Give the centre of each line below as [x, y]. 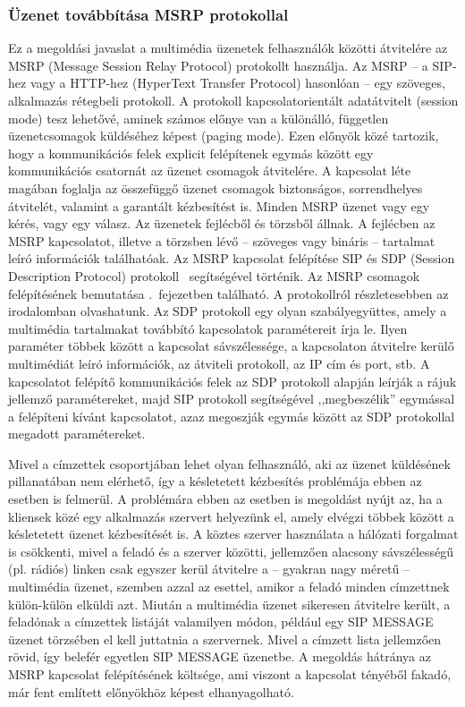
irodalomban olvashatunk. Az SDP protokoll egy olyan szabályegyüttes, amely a [228, 311]
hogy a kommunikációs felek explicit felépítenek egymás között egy [191, 153]
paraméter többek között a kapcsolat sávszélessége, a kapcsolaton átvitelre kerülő [231, 346]
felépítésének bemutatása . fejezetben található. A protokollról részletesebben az [228, 293]
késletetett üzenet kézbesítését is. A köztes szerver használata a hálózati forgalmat [233, 534]
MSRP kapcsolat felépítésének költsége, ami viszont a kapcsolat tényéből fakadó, [230, 674]
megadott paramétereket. [77, 434]
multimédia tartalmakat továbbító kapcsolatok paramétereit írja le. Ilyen [208, 328]
